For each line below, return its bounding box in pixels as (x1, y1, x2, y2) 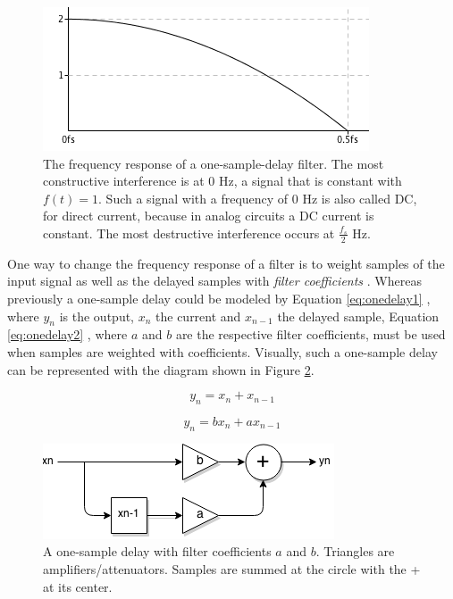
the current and (155, 306, 241, 325)
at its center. (43, 577, 113, 595)
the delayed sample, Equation (277, 306, 440, 325)
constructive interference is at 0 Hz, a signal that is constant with (43, 171, 402, 190)
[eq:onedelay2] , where (7, 325, 128, 344)
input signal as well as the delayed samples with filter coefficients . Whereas (7, 271, 422, 290)
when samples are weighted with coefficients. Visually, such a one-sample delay (7, 342, 438, 361)
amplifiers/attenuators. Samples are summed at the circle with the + (43, 559, 421, 578)
